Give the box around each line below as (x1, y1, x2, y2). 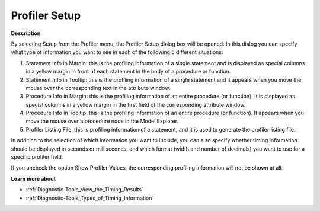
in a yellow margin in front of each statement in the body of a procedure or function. (25, 68, 231, 75)
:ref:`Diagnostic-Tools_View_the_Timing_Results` (25, 186, 143, 193)
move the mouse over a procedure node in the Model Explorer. (25, 117, 179, 124)
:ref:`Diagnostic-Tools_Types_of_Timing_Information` (25, 194, 154, 202)
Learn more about (11, 175, 56, 182)
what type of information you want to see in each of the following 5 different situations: (11, 49, 223, 56)
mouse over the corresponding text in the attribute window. (25, 84, 171, 91)
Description (11, 30, 41, 37)
